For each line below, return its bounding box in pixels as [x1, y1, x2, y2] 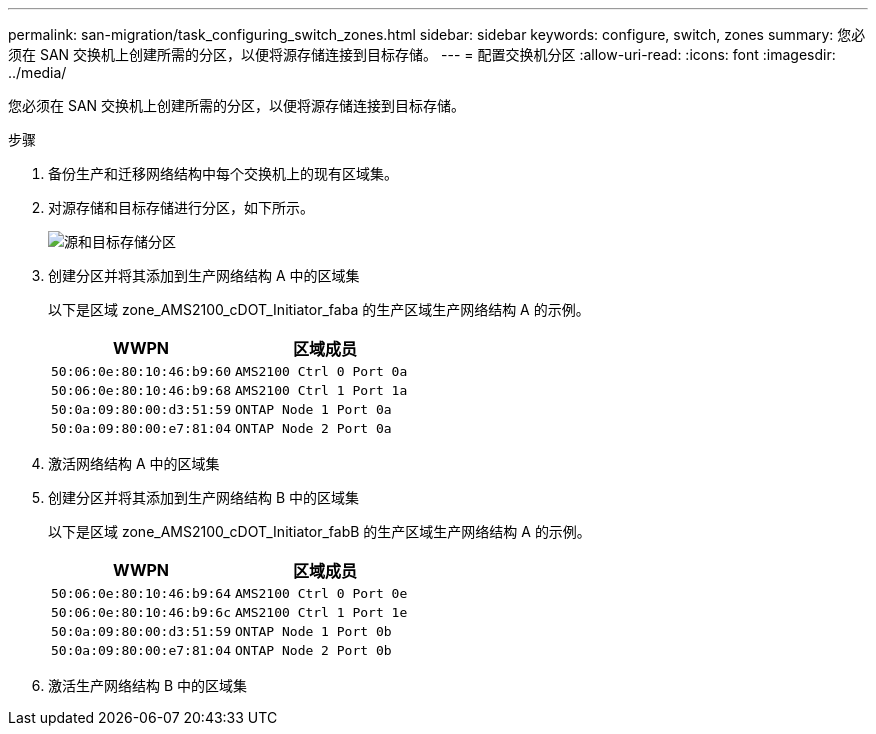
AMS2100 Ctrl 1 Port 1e [235, 605, 408, 620]
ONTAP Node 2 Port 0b [235, 643, 392, 658]
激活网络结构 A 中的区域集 [48, 455, 220, 472]
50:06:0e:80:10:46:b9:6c [51, 605, 232, 620]
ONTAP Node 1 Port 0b [235, 624, 392, 639]
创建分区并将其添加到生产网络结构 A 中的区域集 [48, 267, 360, 284]
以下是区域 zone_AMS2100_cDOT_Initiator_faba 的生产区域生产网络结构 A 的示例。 [48, 301, 590, 318]
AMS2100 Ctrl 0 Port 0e [235, 586, 408, 601]
